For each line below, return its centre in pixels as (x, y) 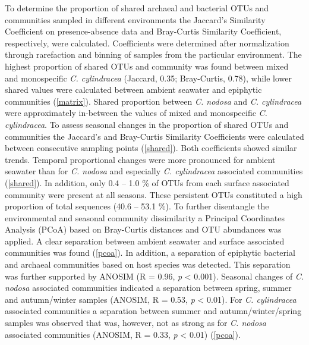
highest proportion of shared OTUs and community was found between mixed (147, 66)
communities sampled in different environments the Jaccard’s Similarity (135, 19)
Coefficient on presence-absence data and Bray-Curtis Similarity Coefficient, (143, 31)
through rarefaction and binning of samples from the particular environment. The (153, 54)
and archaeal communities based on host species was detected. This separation (148, 264)
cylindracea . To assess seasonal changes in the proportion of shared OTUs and (147, 124)
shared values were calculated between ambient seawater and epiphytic (133, 90)
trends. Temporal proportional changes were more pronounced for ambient (140, 159)
